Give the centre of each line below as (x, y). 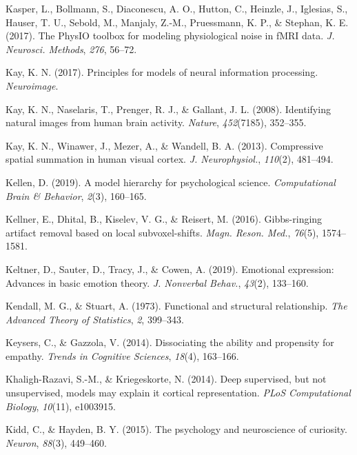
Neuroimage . (32, 85)
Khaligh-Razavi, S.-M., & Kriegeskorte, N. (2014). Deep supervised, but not (166, 379)
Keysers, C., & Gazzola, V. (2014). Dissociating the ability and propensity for (170, 342)
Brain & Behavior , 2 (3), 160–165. (76, 195)
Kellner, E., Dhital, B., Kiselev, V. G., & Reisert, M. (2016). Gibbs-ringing (164, 219)
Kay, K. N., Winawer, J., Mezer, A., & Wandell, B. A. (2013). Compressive (164, 145)
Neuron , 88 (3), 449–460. (56, 442)
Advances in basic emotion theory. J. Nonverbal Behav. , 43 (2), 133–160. (157, 282)
